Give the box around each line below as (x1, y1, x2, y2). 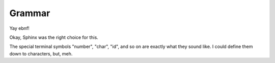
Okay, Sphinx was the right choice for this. (9, 34, 99, 40)
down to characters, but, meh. (9, 50, 73, 56)
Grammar (9, 8, 50, 19)
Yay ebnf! (9, 25, 30, 31)
